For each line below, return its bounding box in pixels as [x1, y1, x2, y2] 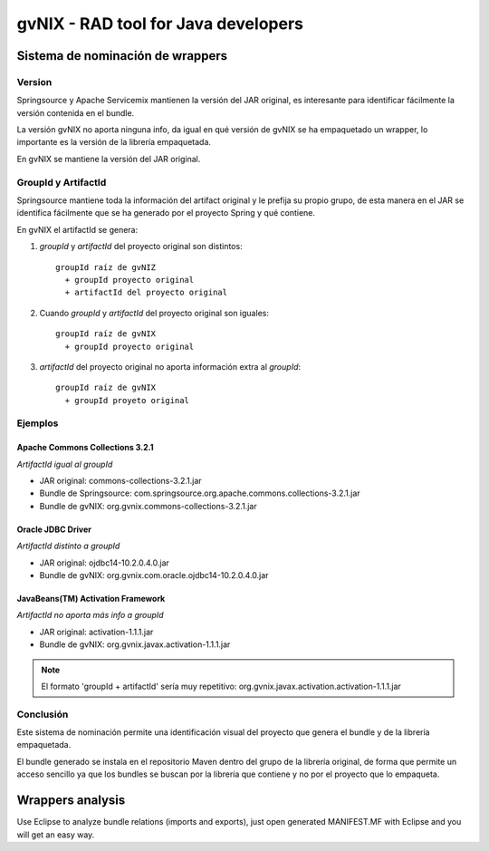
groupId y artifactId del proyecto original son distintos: [39, 241, 244, 252]
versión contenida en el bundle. [16, 107, 135, 118]
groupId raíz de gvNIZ [55, 262, 157, 272]
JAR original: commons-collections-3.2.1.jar [39, 476, 203, 487]
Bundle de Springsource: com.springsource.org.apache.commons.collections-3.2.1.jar [39, 488, 361, 498]
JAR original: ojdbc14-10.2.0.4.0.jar [39, 557, 169, 568]
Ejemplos [16, 417, 59, 430]
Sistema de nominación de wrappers [16, 48, 228, 63]
